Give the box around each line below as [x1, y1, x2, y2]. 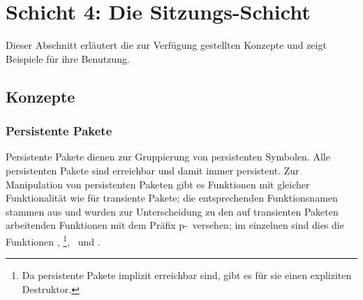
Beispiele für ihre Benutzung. [6, 51, 130, 66]
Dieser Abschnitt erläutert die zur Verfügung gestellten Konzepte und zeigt [6, 38, 327, 52]
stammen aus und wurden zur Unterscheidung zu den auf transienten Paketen [6, 204, 339, 218]
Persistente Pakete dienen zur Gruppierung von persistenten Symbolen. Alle [6, 149, 330, 164]
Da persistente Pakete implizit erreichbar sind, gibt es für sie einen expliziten [22, 268, 352, 283]
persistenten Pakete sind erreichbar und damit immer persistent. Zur [6, 163, 299, 177]
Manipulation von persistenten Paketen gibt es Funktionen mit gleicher [6, 177, 310, 191]
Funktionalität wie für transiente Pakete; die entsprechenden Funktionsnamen [6, 190, 338, 205]
